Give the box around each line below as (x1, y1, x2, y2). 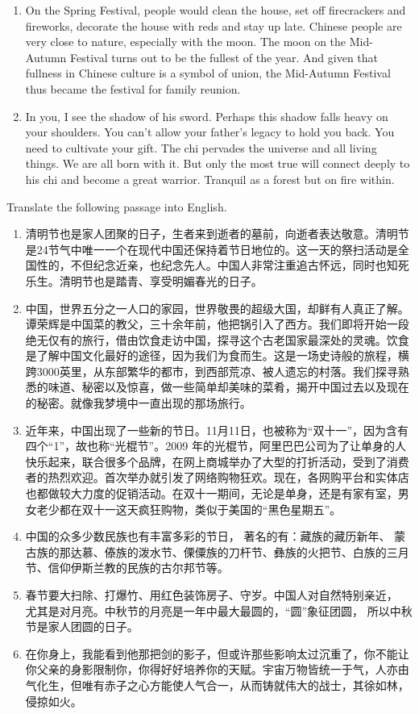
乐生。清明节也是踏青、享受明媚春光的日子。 (25, 272, 263, 289)
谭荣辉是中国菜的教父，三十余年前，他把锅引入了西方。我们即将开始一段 (25, 315, 409, 332)
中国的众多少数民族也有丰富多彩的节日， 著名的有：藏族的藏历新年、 (25, 528, 391, 545)
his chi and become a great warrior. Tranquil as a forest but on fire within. (25, 170, 395, 187)
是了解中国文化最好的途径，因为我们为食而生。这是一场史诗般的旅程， (25, 347, 398, 364)
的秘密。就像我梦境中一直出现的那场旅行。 (25, 395, 251, 411)
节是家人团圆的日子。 (25, 618, 139, 635)
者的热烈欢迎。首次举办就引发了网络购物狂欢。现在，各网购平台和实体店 (25, 469, 409, 486)
